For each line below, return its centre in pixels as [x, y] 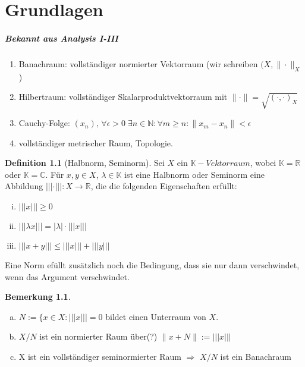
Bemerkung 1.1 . [38, 297]
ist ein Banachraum [256, 357]
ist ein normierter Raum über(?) [98, 336]
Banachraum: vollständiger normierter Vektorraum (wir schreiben [138, 63]
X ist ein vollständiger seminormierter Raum [100, 357]
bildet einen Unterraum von [156, 316]
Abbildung [24, 186]
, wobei [263, 163]
